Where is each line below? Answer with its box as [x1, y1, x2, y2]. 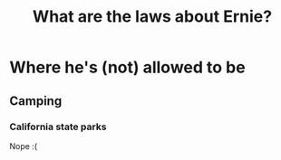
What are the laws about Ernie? [32, 6, 273, 27]
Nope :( [9, 140, 38, 151]
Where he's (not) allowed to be [9, 57, 247, 78]
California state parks [9, 120, 107, 133]
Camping [9, 93, 63, 108]
